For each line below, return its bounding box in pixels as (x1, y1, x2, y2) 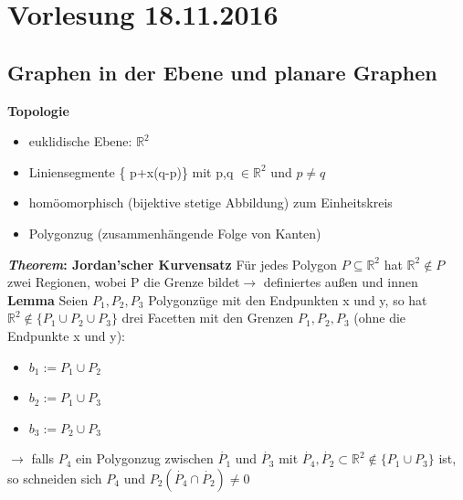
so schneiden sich (7, 468, 102, 487)
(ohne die (353, 308, 406, 327)
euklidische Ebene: (28, 132, 132, 151)
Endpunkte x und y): (7, 325, 125, 345)
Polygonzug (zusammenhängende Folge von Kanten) (28, 223, 321, 242)
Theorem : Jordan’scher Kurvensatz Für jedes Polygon (7, 254, 338, 273)
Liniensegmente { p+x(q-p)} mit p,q (28, 162, 234, 181)
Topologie (7, 101, 69, 120)
